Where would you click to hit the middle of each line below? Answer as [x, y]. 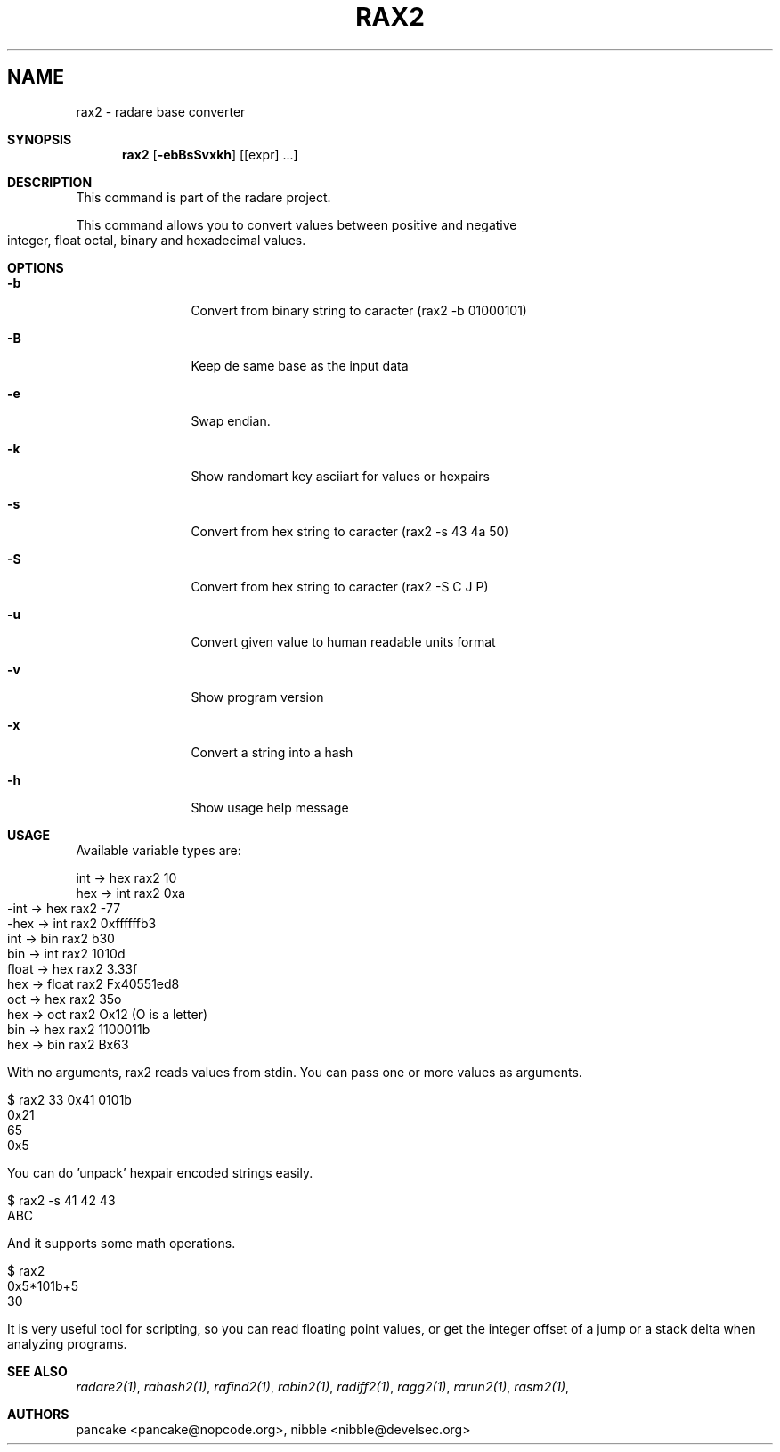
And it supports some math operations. [122, 1243]
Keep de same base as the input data [300, 365]
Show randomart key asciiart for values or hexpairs [340, 476]
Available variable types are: [158, 850]
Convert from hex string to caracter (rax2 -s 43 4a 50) [350, 531]
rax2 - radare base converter [161, 111]
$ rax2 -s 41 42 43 [61, 1200]
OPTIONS [36, 267]
